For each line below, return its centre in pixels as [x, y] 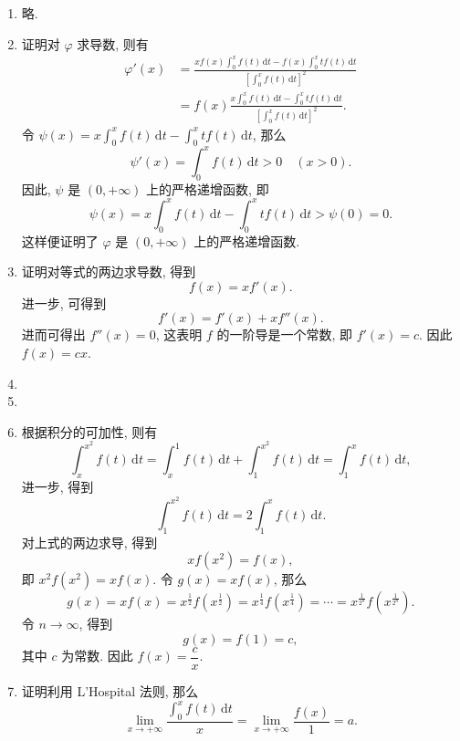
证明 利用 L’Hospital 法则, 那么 [110, 690]
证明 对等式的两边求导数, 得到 [109, 271]
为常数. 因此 [97, 656]
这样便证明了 [60, 240]
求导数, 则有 [113, 43]
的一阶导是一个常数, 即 [284, 334]
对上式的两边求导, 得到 [89, 542]
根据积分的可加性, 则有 [89, 431]
